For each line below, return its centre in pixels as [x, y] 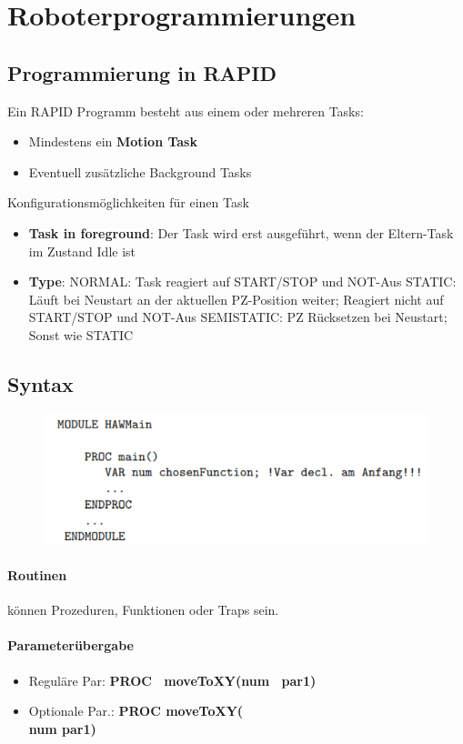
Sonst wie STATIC [81, 334]
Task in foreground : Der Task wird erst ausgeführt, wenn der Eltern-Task [241, 232]
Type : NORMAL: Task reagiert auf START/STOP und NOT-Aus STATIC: [242, 282]
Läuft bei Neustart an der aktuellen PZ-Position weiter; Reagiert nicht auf [236, 299]
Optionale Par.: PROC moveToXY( [136, 711]
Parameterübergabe [70, 645]
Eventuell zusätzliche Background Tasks [140, 171]
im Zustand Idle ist [82, 251]
